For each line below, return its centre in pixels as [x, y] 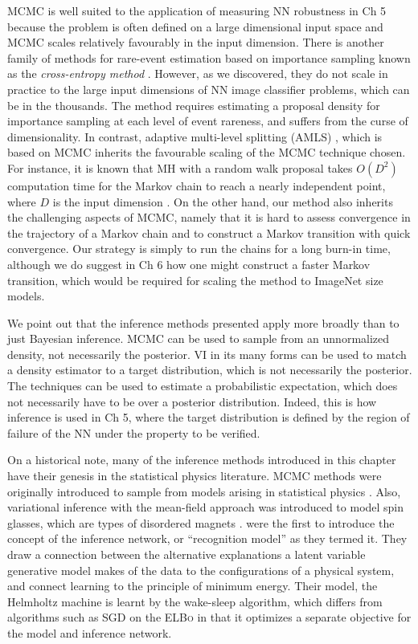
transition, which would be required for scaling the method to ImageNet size [195, 280]
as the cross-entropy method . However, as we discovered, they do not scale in [198, 73]
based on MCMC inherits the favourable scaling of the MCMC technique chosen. [207, 152]
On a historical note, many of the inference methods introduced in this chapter [202, 460]
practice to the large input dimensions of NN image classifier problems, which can [209, 89]
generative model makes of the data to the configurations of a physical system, [201, 570]
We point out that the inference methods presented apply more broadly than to [203, 322]
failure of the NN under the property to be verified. [134, 432]
